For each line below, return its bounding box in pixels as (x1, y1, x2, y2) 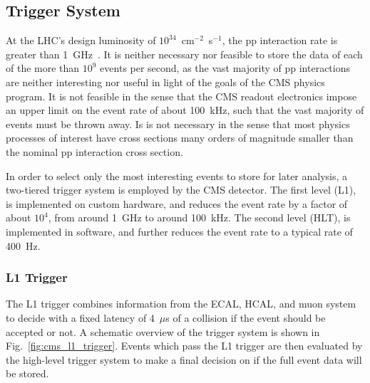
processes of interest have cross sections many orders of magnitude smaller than (6, 130, 354, 145)
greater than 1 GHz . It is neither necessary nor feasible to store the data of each (6, 46, 363, 61)
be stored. (6, 366, 49, 381)
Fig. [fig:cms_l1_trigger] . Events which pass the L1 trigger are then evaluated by (6, 338, 363, 353)
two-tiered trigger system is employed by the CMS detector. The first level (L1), (6, 182, 356, 197)
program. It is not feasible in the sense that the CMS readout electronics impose (6, 88, 357, 103)
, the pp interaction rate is (222, 33, 338, 48)
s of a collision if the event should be (165, 310, 326, 325)
